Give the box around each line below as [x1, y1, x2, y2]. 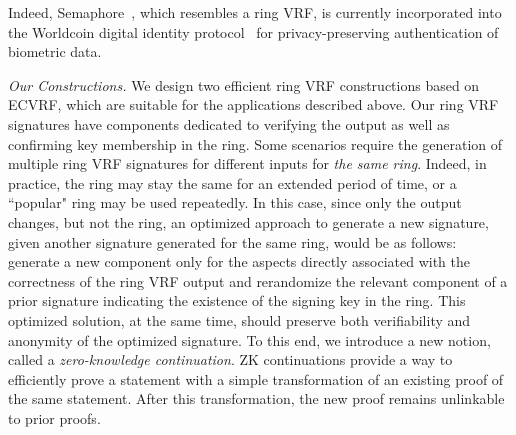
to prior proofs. [8, 407, 101, 428]
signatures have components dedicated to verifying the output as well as [8, 113, 450, 134]
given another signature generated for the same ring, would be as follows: [8, 231, 457, 252]
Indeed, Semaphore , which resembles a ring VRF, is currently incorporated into [8, 2, 502, 22]
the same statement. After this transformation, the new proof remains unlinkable [8, 388, 505, 409]
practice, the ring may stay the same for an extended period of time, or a [8, 172, 457, 193]
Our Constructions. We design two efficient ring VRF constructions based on [8, 74, 480, 95]
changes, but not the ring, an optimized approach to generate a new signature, [8, 211, 489, 232]
